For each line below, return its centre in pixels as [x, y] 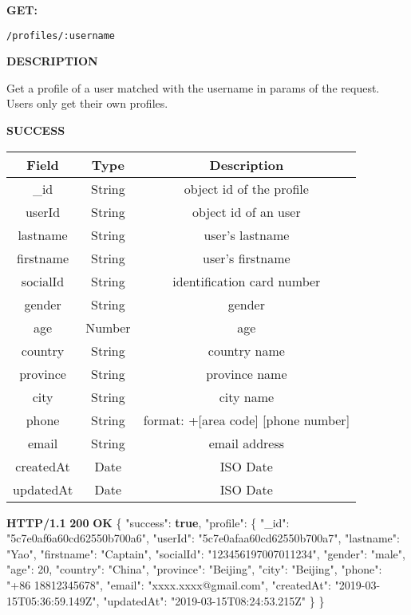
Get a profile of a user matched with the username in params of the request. [193, 87]
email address [247, 443]
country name [246, 350]
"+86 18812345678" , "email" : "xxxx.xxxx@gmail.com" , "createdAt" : [169, 585]
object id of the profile [246, 188]
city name [247, 396]
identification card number [247, 281]
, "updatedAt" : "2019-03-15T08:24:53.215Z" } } [210, 600]
